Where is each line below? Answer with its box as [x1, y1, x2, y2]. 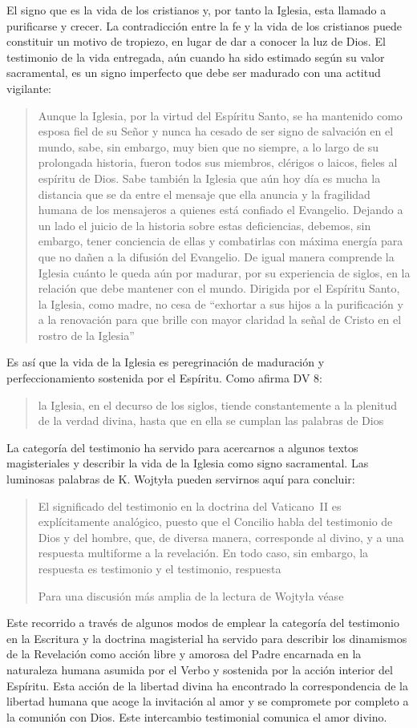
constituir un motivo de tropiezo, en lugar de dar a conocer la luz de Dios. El [6, 33, 386, 50]
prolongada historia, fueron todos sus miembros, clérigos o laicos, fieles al [38, 154, 398, 171]
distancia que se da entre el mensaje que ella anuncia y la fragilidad [38, 185, 370, 202]
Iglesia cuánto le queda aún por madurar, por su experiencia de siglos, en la [38, 264, 411, 281]
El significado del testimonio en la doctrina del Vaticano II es [38, 497, 342, 514]
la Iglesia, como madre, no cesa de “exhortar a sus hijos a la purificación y [38, 295, 403, 312]
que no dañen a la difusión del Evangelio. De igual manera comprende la [38, 248, 395, 265]
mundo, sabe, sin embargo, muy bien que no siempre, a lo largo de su [38, 138, 379, 155]
